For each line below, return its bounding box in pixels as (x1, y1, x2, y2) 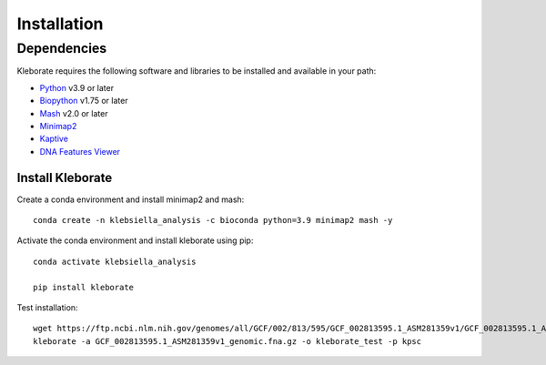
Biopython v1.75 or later (39, 96, 128, 106)
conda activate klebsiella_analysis (33, 256, 197, 267)
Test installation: (16, 301, 78, 313)
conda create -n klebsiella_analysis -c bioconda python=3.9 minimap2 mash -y (33, 215, 393, 226)
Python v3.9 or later (39, 82, 114, 93)
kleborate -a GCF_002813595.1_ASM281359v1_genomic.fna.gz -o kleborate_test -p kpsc (33, 336, 422, 346)
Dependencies (16, 40, 107, 56)
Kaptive (39, 133, 68, 145)
